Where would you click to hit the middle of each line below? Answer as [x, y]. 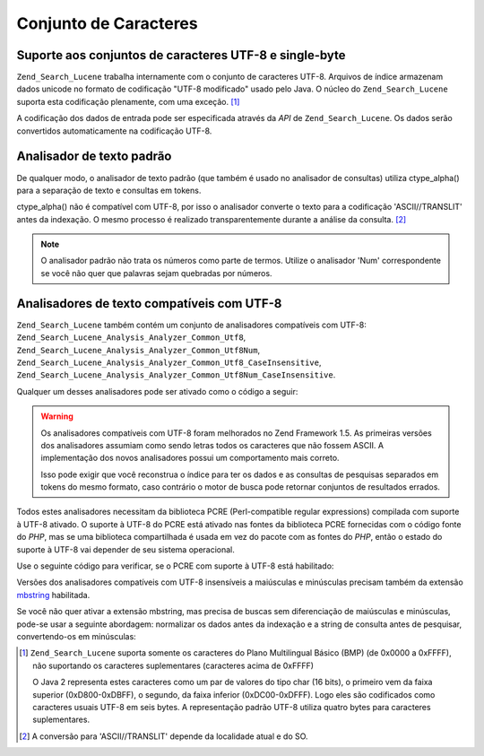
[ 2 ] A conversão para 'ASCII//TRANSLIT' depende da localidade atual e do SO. [164, 736]
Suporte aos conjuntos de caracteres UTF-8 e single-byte [181, 55]
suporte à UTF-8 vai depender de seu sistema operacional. [125, 549]
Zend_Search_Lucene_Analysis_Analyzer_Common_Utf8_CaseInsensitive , [169, 362]
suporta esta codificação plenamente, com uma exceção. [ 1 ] [128, 101]
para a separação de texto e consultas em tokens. [109, 190]
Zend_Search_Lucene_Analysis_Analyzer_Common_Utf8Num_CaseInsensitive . [176, 375]
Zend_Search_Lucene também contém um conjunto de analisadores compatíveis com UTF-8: [192, 325]
